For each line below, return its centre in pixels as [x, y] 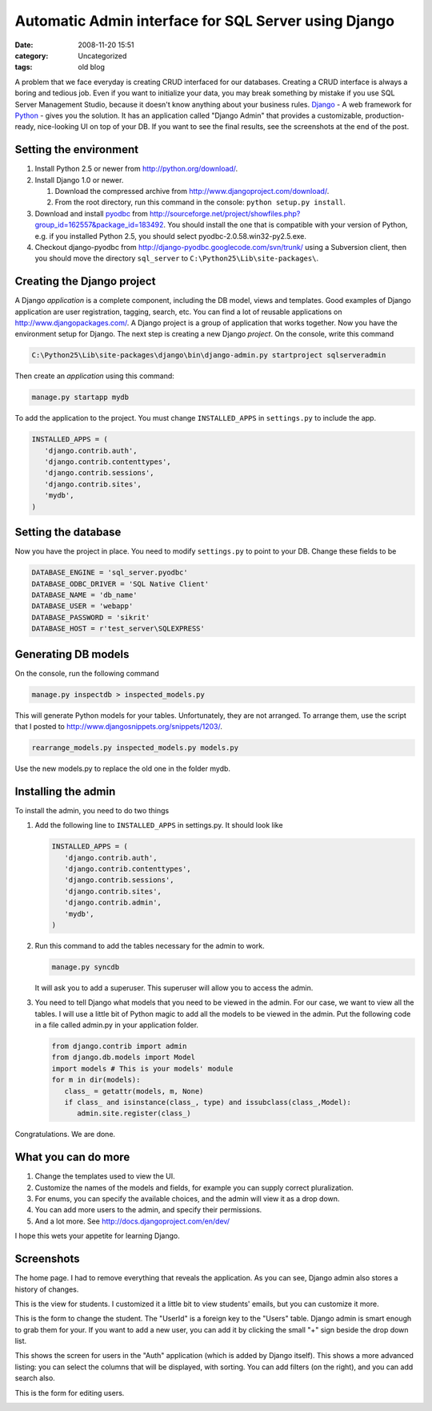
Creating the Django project [85, 282]
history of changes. [47, 1289]
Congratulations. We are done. [65, 1135]
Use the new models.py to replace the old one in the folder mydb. [123, 768]
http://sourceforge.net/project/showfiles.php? [225, 213]
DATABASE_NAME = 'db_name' [84, 595]
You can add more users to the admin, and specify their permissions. [148, 1210]
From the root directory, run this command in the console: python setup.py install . [200, 202]
